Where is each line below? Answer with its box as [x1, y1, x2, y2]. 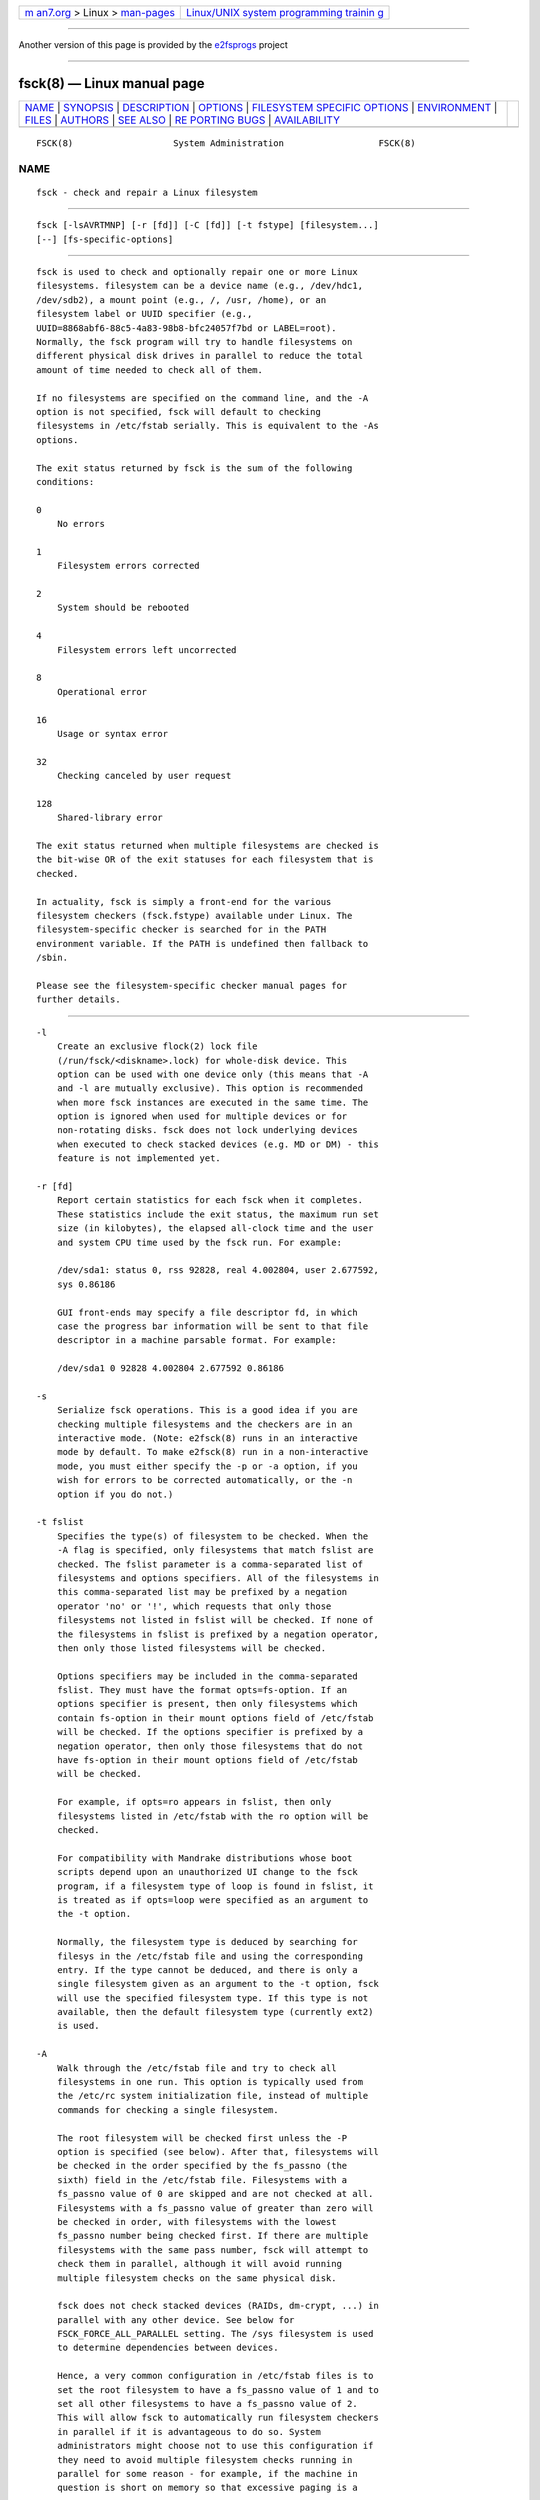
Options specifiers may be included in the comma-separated [56, 1670, 359, 1682]
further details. [36, 994, 121, 1005]
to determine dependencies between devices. [56, 2342, 279, 2354]
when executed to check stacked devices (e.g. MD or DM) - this [56, 1138, 379, 1150]
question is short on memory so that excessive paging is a [56, 2482, 359, 2494]
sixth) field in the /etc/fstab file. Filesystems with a [56, 2174, 348, 2185]
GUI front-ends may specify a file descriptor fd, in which [56, 1306, 359, 1318]
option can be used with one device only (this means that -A [56, 1068, 369, 1080]
